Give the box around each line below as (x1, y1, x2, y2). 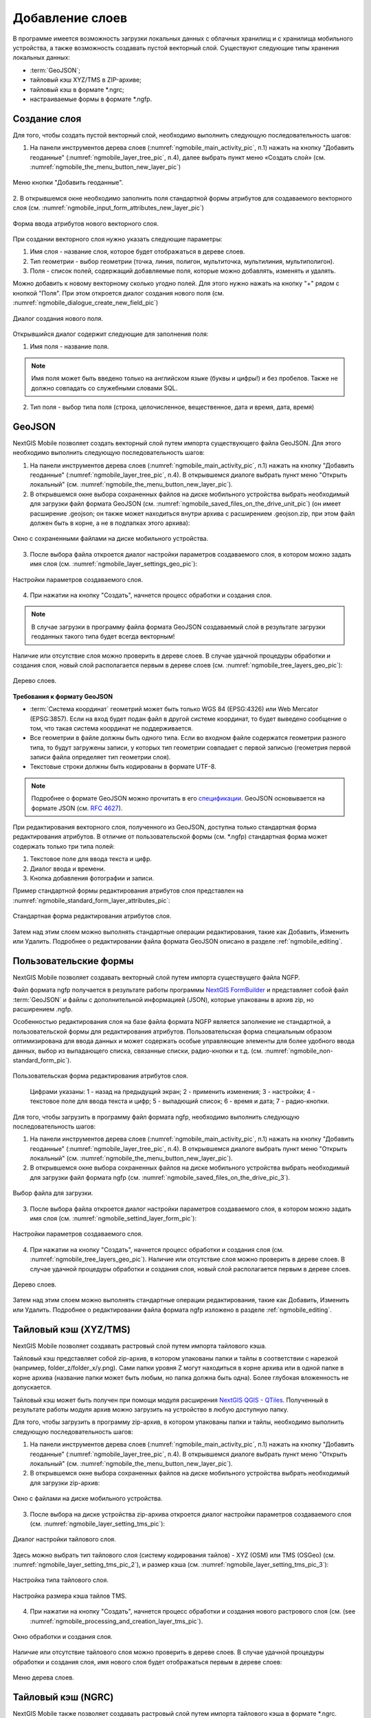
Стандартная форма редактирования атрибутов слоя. (12, 912, 172, 920)
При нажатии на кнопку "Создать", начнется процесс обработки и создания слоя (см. (30, 1245, 284, 1253)
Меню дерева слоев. (12, 1673, 75, 1682)
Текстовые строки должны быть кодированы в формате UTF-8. (30, 763, 216, 771)
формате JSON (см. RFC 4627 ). (31, 804, 123, 812)
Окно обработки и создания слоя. (12, 1633, 113, 1641)
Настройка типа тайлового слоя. (12, 1576, 109, 1584)
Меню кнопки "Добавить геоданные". (12, 179, 124, 187)
